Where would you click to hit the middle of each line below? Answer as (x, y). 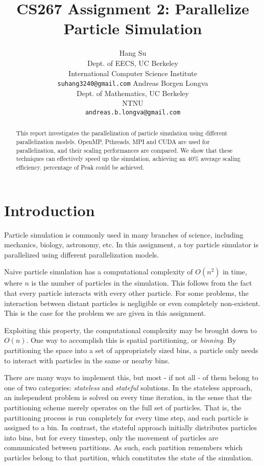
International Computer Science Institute (133, 73)
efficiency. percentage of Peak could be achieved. (80, 167)
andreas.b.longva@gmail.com (133, 112)
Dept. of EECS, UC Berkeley (133, 63)
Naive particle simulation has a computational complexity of (99, 272)
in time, (235, 272)
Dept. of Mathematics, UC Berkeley (133, 93)
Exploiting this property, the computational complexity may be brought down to (130, 330)
